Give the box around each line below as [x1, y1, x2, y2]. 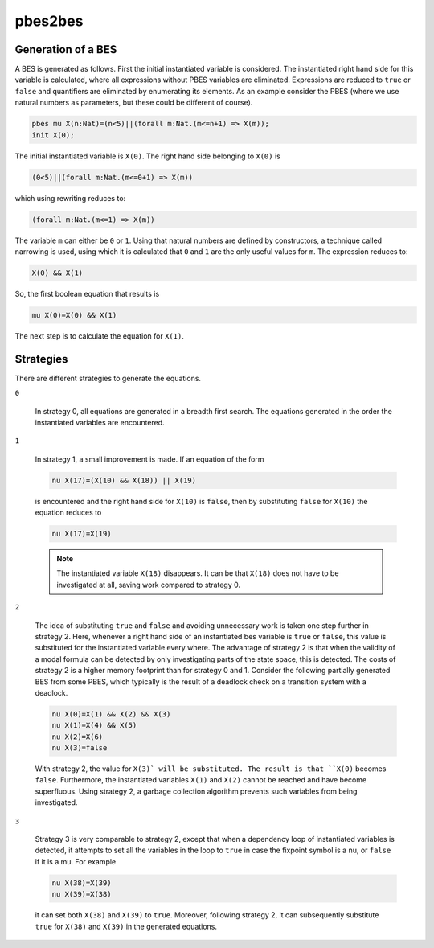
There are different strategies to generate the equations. [14, 373, 201, 383]
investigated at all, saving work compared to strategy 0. [56, 580, 241, 589]
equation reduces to [35, 507, 102, 518]
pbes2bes [14, 12, 84, 30]
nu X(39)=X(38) [51, 889, 112, 899]
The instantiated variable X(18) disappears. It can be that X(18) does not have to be [56, 568, 339, 578]
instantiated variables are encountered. [35, 417, 165, 427]
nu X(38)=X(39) [51, 878, 112, 888]
